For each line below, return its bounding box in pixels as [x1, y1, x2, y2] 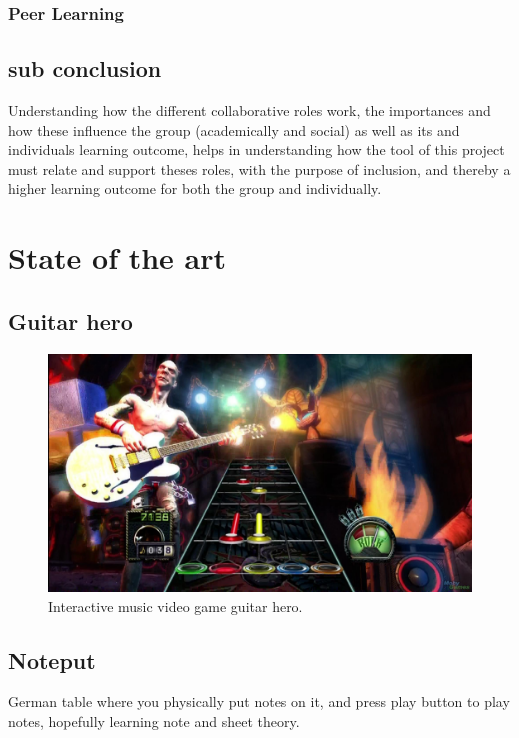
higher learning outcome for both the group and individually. [8, 178, 382, 199]
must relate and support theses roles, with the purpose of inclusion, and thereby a [8, 158, 511, 179]
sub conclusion [8, 53, 162, 84]
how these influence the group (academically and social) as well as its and [8, 119, 460, 140]
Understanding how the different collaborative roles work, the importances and [8, 100, 491, 121]
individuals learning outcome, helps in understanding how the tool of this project [8, 139, 505, 160]
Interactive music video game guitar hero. [48, 595, 303, 616]
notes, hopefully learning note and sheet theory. [8, 711, 300, 732]
